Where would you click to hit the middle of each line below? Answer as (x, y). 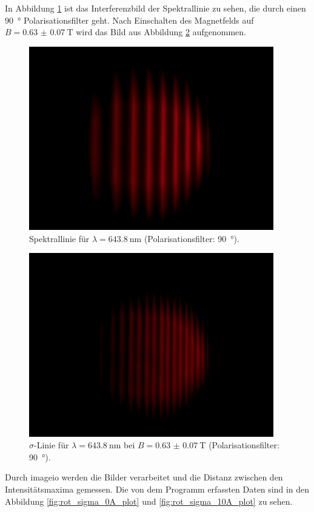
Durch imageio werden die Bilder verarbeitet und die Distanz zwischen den (144, 477)
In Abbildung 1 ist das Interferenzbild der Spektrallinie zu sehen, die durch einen (155, 8)
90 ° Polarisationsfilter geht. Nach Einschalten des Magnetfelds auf (129, 20)
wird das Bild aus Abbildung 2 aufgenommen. (161, 32)
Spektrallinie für (59, 238)
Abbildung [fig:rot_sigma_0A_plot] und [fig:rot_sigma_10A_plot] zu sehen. (149, 501)
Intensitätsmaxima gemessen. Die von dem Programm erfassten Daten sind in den (157, 489)
